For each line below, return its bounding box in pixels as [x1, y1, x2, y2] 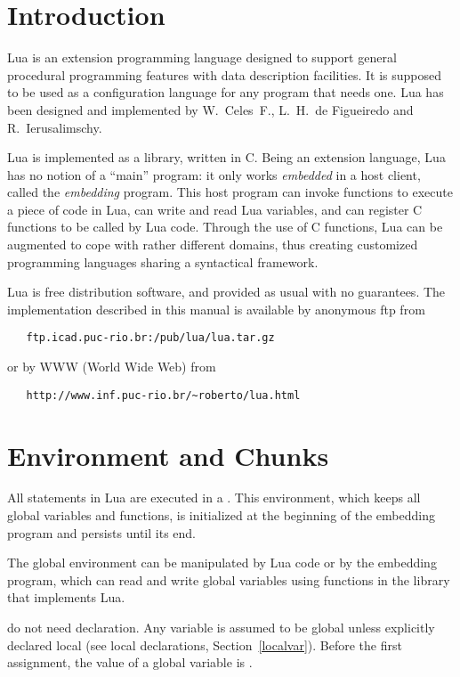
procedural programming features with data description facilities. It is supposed [7, 65, 442, 84]
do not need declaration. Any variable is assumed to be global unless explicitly [7, 618, 435, 637]
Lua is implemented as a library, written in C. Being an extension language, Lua [7, 148, 446, 167]
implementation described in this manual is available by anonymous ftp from [7, 299, 425, 318]
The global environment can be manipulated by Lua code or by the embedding [7, 553, 437, 572]
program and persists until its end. [7, 523, 197, 542]
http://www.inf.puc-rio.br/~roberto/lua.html [26, 388, 301, 402]
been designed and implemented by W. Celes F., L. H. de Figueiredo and [7, 100, 414, 118]
